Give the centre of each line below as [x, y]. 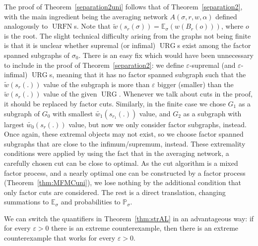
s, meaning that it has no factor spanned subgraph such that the [148, 74]
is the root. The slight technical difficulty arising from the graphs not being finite [128, 35]
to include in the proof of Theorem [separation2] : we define [94, 65]
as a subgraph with [212, 113]
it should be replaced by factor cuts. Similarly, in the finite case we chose [115, 103]
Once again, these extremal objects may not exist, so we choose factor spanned [124, 134]
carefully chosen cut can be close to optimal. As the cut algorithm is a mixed [121, 163]
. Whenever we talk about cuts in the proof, [186, 94]
